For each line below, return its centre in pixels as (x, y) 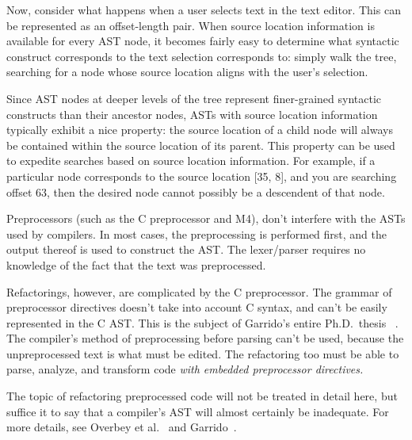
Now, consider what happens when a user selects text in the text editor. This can (204, 10)
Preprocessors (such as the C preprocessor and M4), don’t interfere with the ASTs (206, 218)
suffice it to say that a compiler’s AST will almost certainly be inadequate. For (198, 411)
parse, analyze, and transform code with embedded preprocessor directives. (185, 369)
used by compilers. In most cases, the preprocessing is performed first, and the (197, 233)
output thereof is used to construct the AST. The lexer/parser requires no (186, 249)
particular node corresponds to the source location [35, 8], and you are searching (202, 176)
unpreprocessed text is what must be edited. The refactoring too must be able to (203, 353)
